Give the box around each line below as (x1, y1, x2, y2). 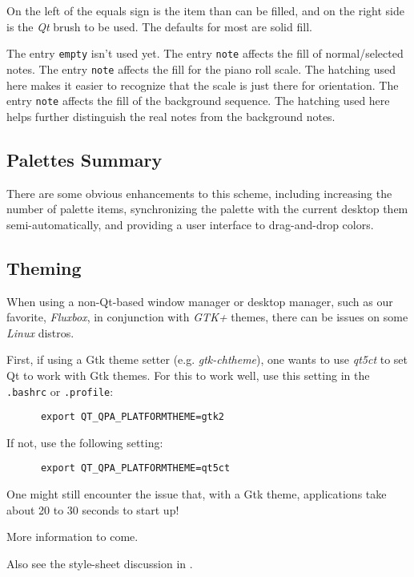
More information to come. (6, 528, 139, 545)
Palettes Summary (6, 147, 163, 171)
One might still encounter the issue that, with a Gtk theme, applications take (6, 486, 387, 502)
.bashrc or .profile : (6, 382, 114, 399)
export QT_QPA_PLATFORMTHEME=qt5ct (40, 462, 231, 474)
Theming (6, 255, 82, 280)
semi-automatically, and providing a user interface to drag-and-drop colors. (6, 216, 374, 232)
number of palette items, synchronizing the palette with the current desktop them (6, 200, 408, 217)
